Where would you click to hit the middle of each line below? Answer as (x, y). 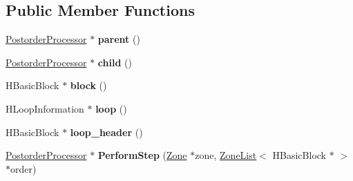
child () (115, 62)
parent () (119, 39)
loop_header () (106, 132)
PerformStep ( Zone (142, 155)
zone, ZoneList (226, 155)
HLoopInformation (45, 108)
